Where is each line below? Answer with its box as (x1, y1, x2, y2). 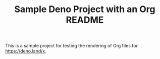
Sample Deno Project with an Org (14, 4, 155, 15)
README (66, 14, 104, 26)
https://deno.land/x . (5, 48, 46, 54)
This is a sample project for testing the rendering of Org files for (5, 43, 138, 49)
